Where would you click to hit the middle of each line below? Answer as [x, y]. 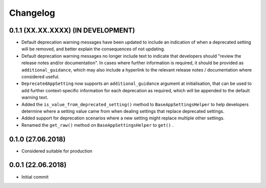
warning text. [35, 97]
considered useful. [40, 77]
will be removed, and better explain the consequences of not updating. [93, 49]
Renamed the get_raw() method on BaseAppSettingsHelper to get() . [98, 125]
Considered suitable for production [57, 151]
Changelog [32, 13]
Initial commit [35, 177]
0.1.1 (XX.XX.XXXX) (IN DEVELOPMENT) [72, 30]
